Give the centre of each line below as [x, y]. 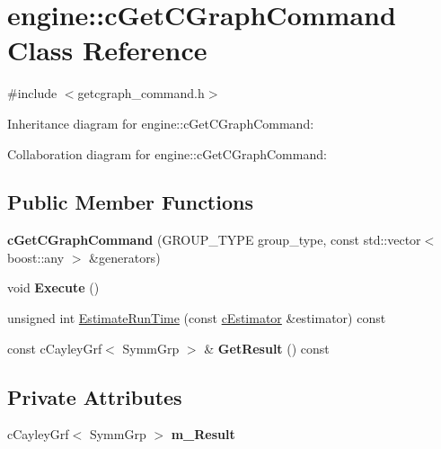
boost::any [36, 257]
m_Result [203, 434]
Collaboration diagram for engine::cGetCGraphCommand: [167, 153]
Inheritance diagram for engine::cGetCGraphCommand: [161, 123]
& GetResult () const [267, 348]
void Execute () [53, 287]
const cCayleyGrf [55, 348]
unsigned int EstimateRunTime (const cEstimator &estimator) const [197, 318]
